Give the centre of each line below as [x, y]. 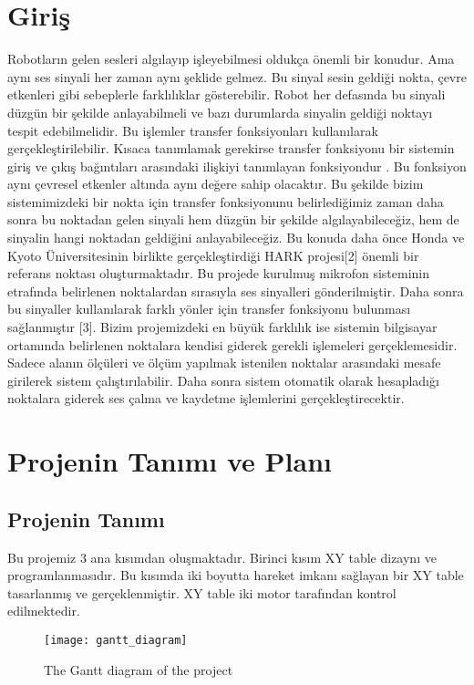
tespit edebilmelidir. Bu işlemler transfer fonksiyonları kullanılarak [193, 130]
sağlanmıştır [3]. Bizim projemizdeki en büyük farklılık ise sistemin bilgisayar [222, 327]
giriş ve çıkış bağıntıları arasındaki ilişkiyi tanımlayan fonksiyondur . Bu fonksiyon [237, 166]
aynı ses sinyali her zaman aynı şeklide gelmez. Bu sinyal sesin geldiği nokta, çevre [237, 76]
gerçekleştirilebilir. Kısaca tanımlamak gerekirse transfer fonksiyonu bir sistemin [231, 148]
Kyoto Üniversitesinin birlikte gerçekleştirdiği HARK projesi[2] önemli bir [213, 255]
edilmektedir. [44, 611]
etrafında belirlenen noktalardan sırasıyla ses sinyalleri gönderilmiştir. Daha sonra [236, 291]
